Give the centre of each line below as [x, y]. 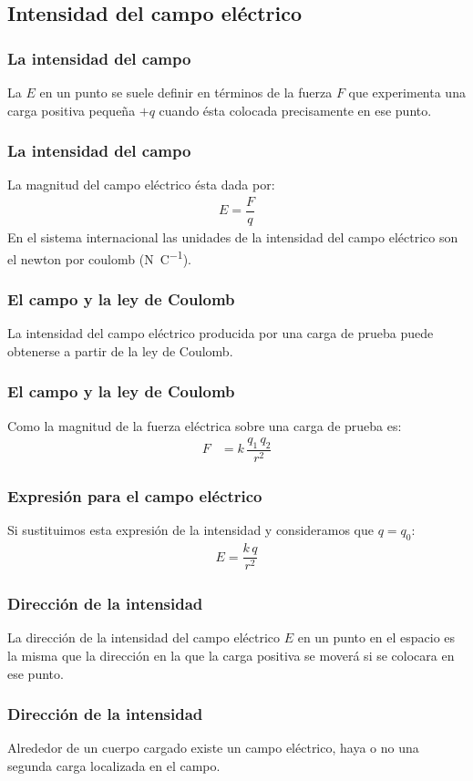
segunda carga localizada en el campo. [114, 765]
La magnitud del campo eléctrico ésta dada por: [141, 185]
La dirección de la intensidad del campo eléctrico [144, 637]
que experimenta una [407, 92]
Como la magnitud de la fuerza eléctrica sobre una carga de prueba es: [205, 425]
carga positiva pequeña [72, 110]
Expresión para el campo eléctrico [135, 495]
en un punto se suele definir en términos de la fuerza [186, 92]
